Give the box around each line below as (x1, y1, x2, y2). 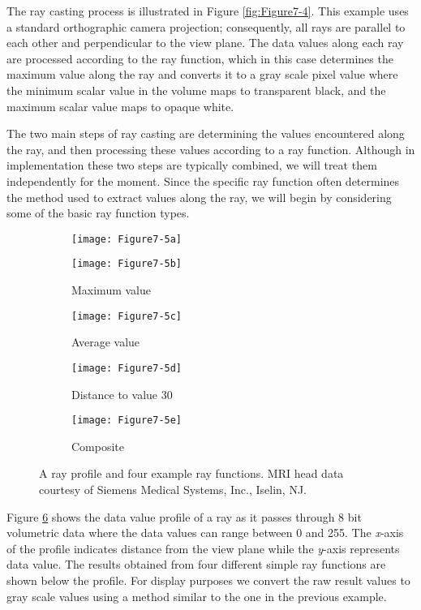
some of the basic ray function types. (6, 204, 190, 221)
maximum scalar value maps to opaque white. (6, 97, 234, 114)
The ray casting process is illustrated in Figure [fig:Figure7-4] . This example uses (6, 2, 409, 19)
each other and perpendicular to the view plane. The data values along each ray (6, 34, 404, 51)
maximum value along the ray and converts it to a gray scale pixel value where (6, 66, 398, 83)
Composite (71, 437, 125, 454)
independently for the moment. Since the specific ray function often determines (6, 172, 400, 189)
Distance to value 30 (71, 385, 173, 402)
